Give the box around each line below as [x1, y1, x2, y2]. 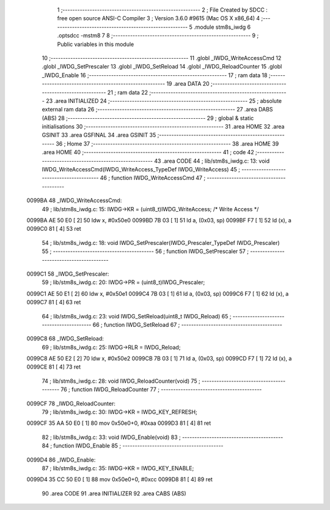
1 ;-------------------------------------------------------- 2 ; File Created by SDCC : [57, 6, 268, 13]
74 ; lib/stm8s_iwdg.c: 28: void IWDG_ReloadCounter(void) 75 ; [42, 377, 201, 384]
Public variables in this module [57, 40, 134, 48]
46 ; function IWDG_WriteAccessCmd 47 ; [100, 174, 206, 182]
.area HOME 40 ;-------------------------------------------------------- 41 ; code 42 [42, 149, 254, 156]
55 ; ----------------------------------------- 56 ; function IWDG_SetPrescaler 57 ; [42, 248, 249, 255]
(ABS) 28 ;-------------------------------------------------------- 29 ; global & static [42, 114, 254, 122]
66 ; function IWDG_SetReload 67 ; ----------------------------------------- [92, 321, 282, 328]
